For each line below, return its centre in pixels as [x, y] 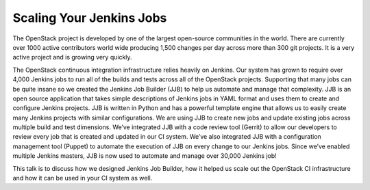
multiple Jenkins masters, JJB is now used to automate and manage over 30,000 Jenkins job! [145, 156]
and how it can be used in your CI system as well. [83, 178]
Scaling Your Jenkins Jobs [90, 18]
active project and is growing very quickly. [73, 57]
